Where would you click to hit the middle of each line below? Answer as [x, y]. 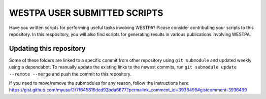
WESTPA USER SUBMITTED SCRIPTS [86, 13]
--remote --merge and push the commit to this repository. [70, 74]
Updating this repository [47, 49]
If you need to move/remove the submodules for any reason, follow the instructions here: [99, 83]
